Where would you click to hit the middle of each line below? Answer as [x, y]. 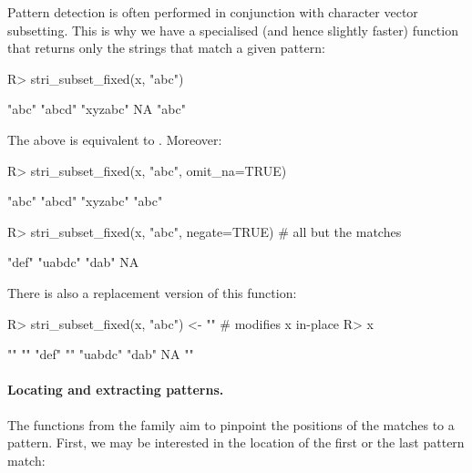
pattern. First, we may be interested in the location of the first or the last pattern [236, 442]
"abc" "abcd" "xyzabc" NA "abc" [97, 109]
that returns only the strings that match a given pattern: [166, 48]
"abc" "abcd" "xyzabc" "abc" [85, 201]
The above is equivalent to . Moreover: [115, 139]
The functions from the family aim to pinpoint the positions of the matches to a [231, 424]
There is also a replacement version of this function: [152, 292]
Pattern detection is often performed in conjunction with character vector [213, 12]
